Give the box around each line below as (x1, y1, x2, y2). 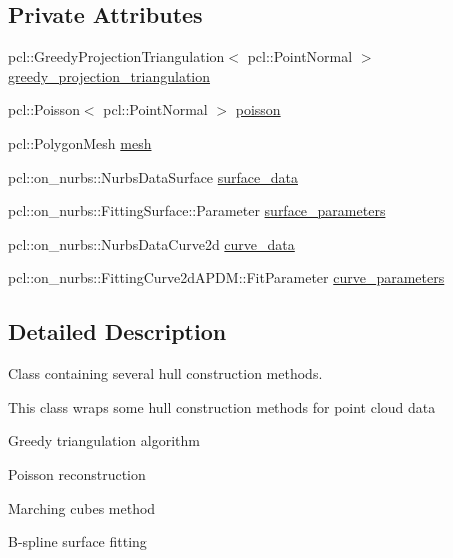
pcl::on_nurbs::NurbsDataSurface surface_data (8, 166, 298, 187)
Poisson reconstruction (8, 463, 146, 484)
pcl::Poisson (8, 99, 80, 120)
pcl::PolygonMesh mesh (8, 132, 152, 153)
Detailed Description (8, 316, 227, 347)
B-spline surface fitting (8, 531, 147, 552)
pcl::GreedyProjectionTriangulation (8, 46, 225, 67)
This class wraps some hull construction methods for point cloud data (8, 396, 436, 417)
